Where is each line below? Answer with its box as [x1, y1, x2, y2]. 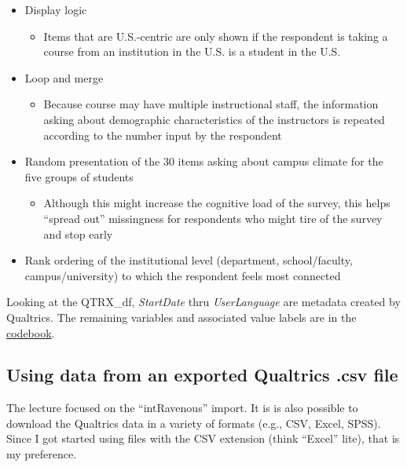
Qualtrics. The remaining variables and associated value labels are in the [6, 308, 357, 325]
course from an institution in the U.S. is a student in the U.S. [43, 43, 341, 60]
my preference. [6, 446, 77, 462]
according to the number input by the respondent [43, 126, 282, 143]
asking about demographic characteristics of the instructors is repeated [43, 111, 385, 127]
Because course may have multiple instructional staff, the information [43, 96, 379, 112]
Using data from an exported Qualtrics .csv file [6, 363, 398, 387]
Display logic [24, 2, 87, 17]
